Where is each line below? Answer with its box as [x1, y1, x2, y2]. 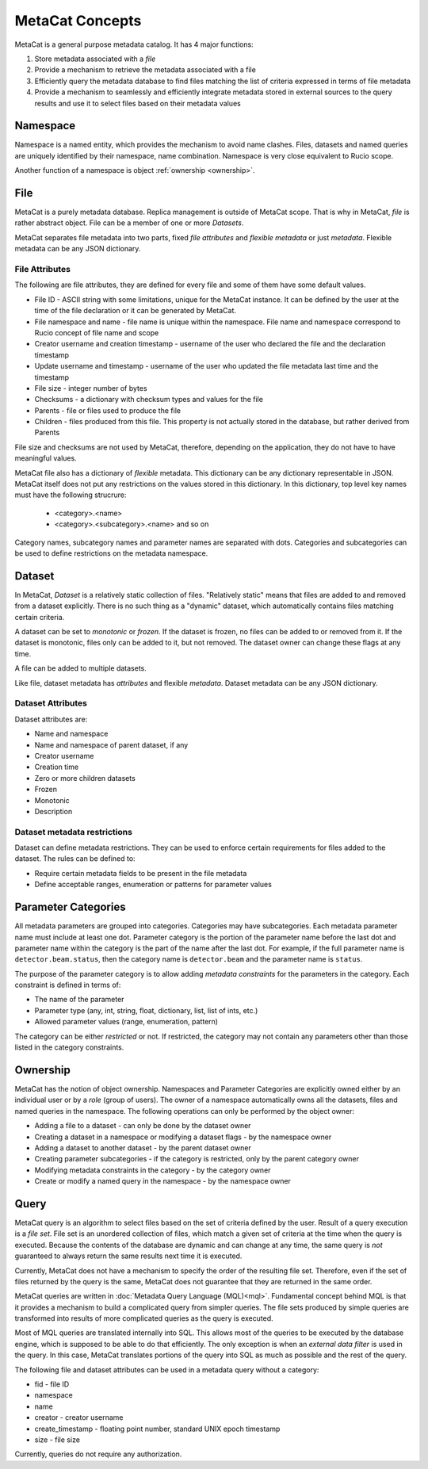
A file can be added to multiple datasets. [14, 664, 147, 673]
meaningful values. [14, 453, 77, 463]
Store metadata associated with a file [34, 54, 156, 63]
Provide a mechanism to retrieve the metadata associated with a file [34, 65, 257, 75]
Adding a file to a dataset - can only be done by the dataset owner [34, 1121, 251, 1130]
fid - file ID [34, 1379, 70, 1389]
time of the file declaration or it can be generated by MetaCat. [34, 306, 237, 316]
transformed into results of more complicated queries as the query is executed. [14, 1314, 273, 1323]
